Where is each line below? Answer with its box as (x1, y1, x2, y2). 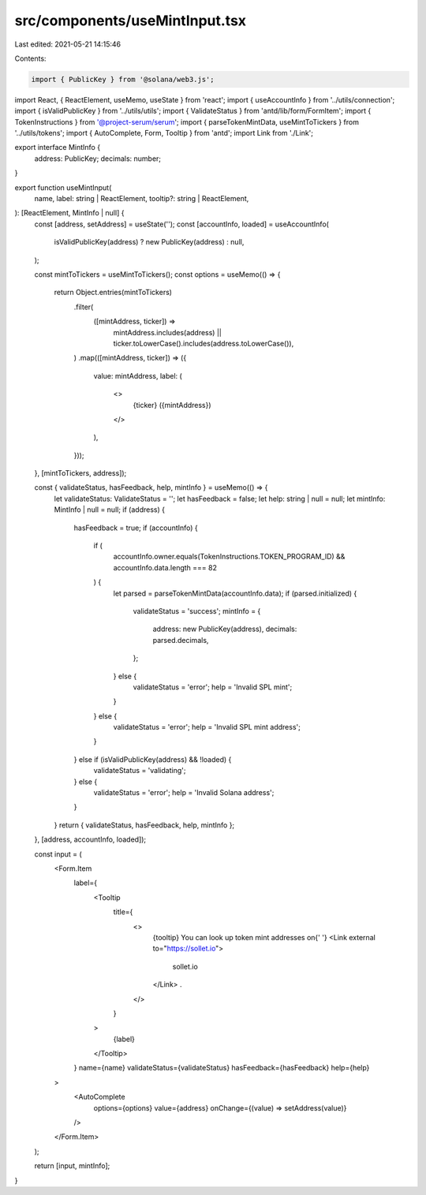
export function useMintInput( (14, 182, 112, 192)
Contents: (14, 54, 47, 63)
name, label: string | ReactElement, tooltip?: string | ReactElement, (34, 194, 249, 204)
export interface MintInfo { (14, 143, 101, 152)
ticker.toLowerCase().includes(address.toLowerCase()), (113, 338, 294, 348)
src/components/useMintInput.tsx (14, 12, 247, 29)
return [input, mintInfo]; (34, 1161, 110, 1171)
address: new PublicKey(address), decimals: (152, 624, 297, 634)
